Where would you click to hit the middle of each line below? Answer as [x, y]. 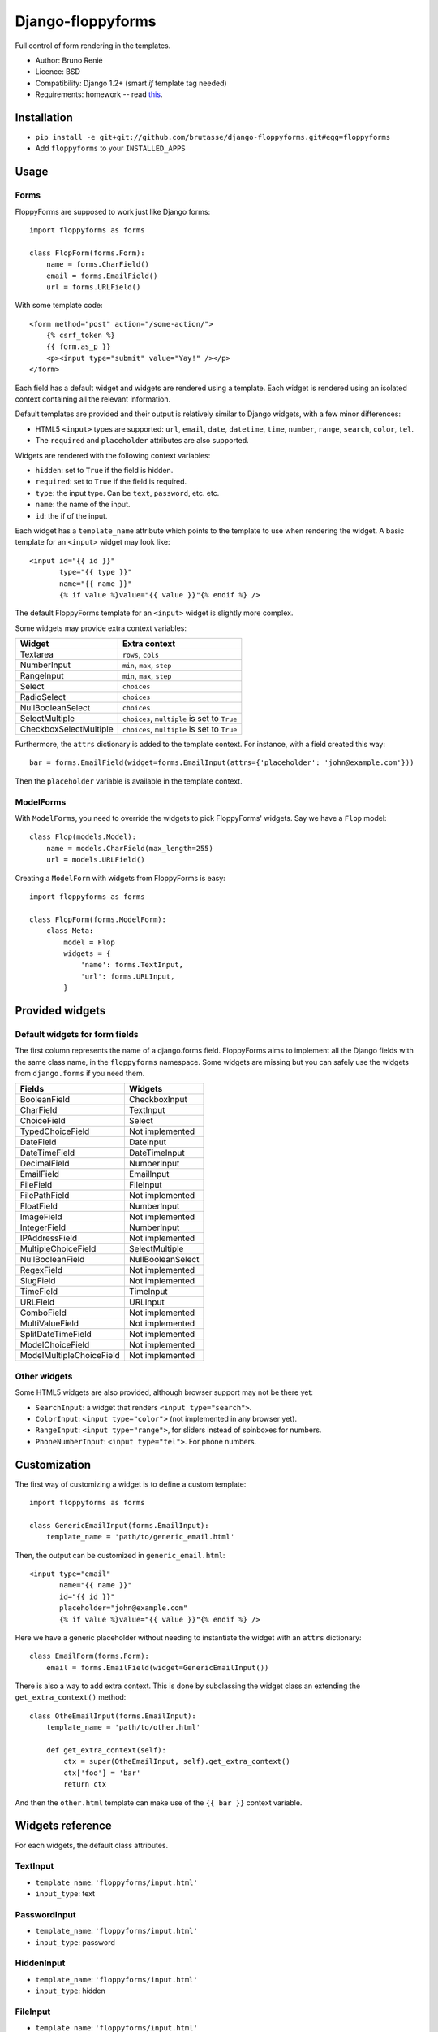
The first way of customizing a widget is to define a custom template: [131, 1484]
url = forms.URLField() [93, 287]
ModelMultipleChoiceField [70, 1356]
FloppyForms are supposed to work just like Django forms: [113, 211]
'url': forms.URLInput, [128, 976]
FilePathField [45, 1196]
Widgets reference [64, 1826]
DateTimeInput [157, 1153]
